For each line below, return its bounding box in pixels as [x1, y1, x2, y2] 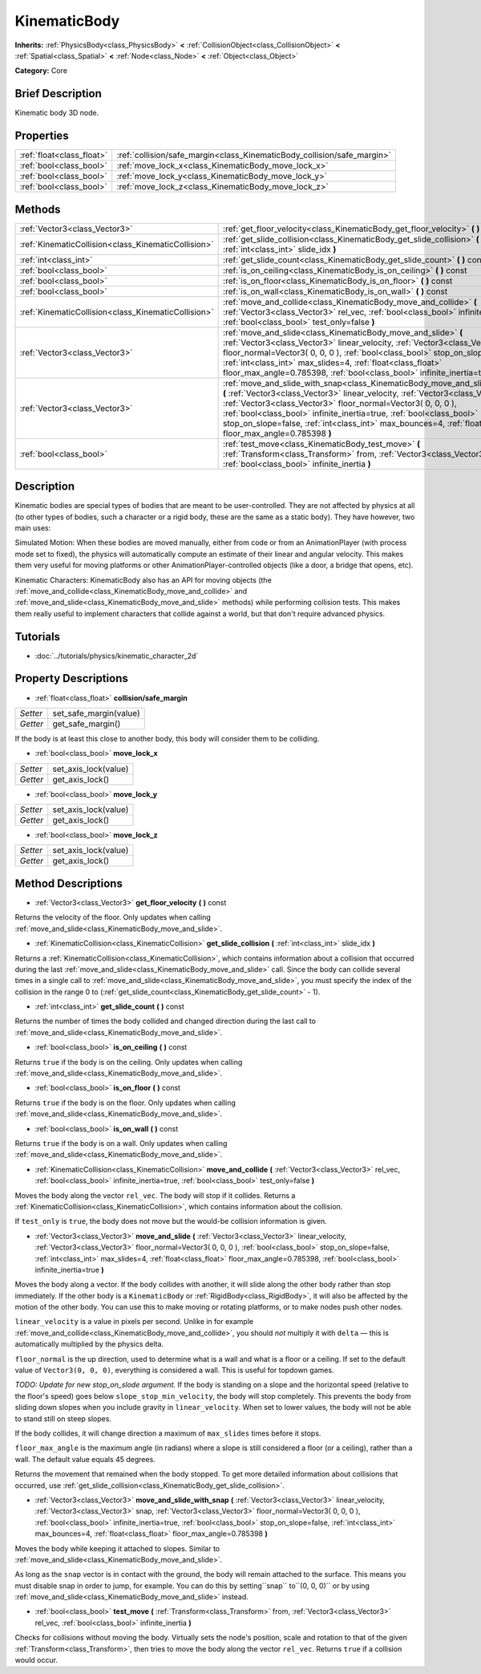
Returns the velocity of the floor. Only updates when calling [14, 912, 212, 922]
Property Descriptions [14, 672, 128, 685]
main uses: [14, 522, 51, 533]
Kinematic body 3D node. [14, 108, 99, 118]
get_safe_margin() [52, 718, 121, 729]
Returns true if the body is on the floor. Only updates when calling [14, 1098, 236, 1107]
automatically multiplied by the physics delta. [14, 1339, 164, 1349]
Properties [14, 129, 69, 143]
